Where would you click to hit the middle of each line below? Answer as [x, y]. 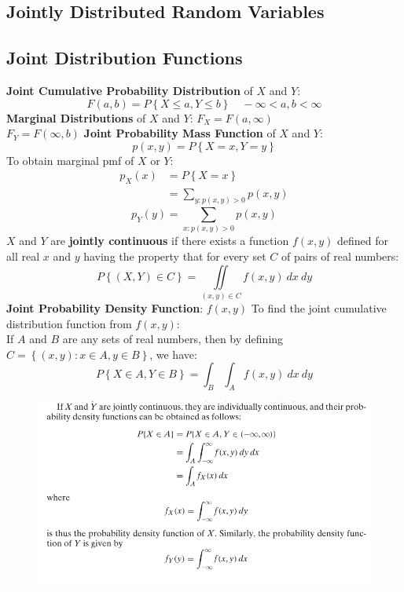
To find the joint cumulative [319, 307]
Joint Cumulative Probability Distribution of [130, 90]
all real [23, 256]
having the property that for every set [175, 256]
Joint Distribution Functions [125, 58]
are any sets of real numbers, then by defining [173, 339]
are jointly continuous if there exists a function [170, 241]
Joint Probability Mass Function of [180, 133]
